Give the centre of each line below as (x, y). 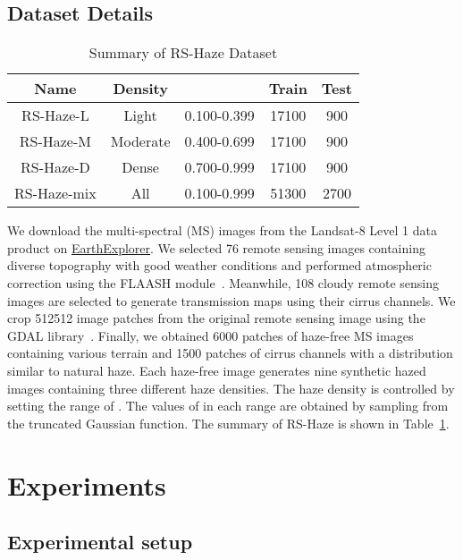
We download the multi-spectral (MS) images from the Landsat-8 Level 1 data (222, 230)
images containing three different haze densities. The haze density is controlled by (231, 388)
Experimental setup (100, 542)
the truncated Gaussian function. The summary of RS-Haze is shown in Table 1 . (228, 423)
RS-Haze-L (55, 115)
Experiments (87, 484)
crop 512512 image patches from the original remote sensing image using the (216, 318)
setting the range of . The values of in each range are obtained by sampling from (228, 406)
